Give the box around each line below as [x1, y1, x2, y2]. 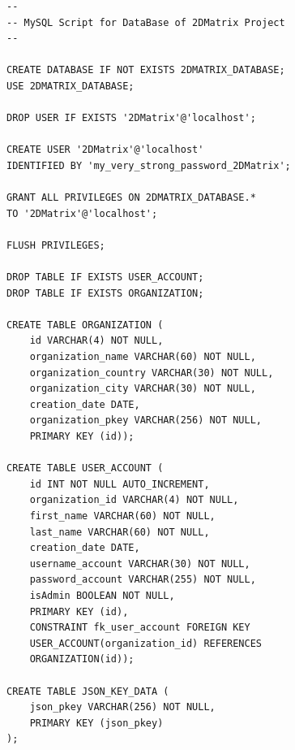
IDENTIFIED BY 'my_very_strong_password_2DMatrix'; [6, 159, 291, 171]
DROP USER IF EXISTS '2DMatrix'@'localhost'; [6, 112, 256, 124]
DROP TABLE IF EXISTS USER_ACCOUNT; [6, 271, 204, 284]
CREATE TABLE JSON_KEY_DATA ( [6, 685, 169, 697]
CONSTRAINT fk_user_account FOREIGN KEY [29, 622, 250, 634]
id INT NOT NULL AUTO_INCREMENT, [29, 478, 210, 490]
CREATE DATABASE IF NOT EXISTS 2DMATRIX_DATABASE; [6, 64, 285, 76]
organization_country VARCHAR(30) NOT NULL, [29, 366, 274, 379]
